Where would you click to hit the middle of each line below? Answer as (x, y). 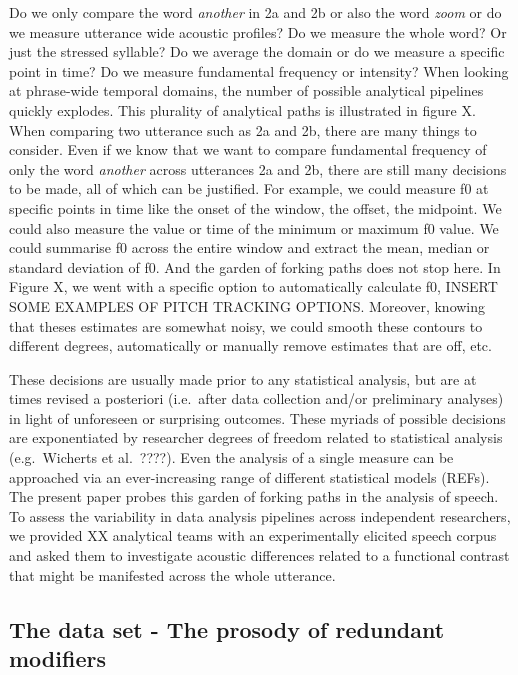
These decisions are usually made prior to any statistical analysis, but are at (243, 378)
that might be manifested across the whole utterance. (172, 574)
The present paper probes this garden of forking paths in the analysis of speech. (254, 496)
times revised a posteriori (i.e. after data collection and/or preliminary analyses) (256, 398)
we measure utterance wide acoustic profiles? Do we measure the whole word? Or (258, 31)
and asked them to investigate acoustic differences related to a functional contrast (259, 555)
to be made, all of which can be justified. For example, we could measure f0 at (249, 188)
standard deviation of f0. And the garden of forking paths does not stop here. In (255, 266)
